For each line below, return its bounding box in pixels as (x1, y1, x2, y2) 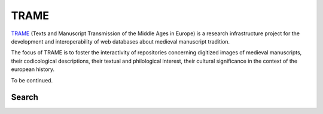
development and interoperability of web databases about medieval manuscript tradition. (11, 38, 230, 45)
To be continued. (11, 76, 53, 84)
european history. (11, 66, 55, 73)
